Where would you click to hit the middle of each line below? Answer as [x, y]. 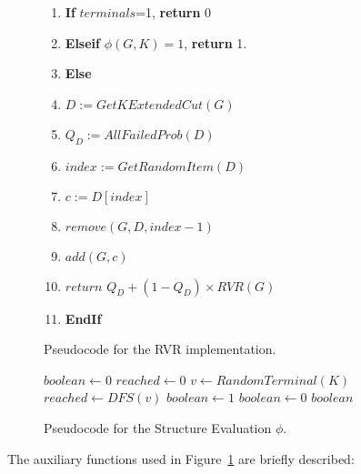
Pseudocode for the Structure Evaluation [158, 427]
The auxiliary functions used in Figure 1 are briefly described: [181, 458]
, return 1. [216, 42]
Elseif [82, 42]
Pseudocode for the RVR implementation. [160, 349]
